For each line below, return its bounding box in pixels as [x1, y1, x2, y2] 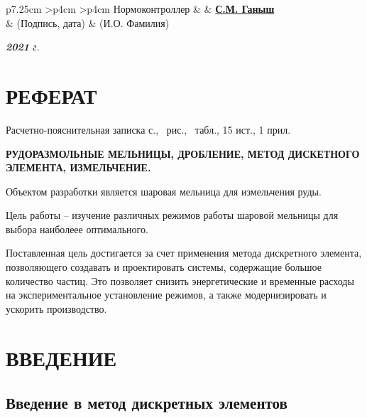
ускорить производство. [6, 301, 107, 316]
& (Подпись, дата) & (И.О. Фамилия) [6, 15, 170, 30]
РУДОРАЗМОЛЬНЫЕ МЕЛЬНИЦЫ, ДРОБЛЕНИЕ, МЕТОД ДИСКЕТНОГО [6, 146, 360, 161]
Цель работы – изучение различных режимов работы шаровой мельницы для [6, 208, 339, 223]
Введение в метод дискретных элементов [6, 392, 287, 414]
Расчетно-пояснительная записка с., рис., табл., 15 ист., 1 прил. [6, 122, 291, 136]
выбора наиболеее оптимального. [6, 221, 148, 236]
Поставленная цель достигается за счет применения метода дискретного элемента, [6, 245, 362, 260]
